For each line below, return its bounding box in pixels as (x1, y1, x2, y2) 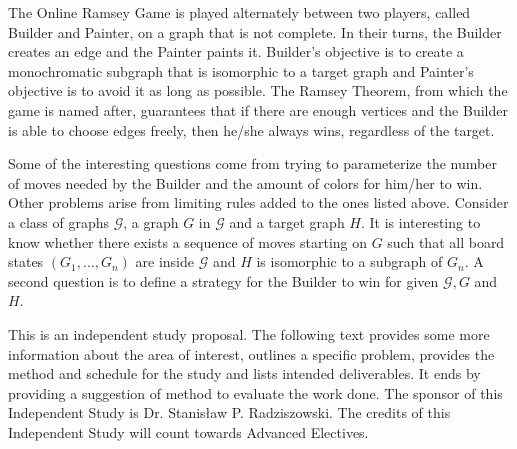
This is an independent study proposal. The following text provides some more (8, 323, 490, 344)
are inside (135, 251, 194, 272)
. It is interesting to (360, 211, 481, 232)
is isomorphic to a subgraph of (256, 251, 443, 272)
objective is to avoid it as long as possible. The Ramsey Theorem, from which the (8, 80, 508, 101)
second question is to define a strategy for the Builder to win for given (8, 270, 439, 291)
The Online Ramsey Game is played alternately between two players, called (8, 2, 471, 22)
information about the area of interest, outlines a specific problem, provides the (8, 343, 495, 364)
